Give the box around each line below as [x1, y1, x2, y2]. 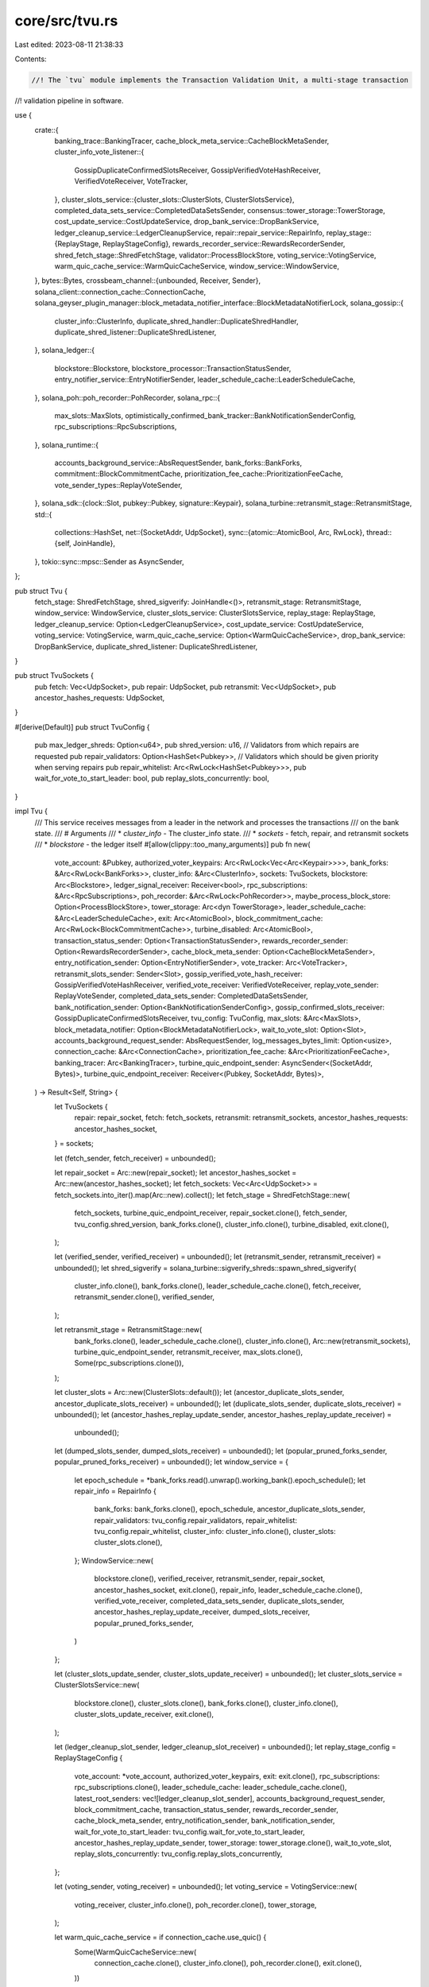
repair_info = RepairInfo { [74, 1486, 157, 1496]
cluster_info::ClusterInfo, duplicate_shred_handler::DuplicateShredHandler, [54, 316, 300, 326]
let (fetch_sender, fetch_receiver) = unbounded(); [54, 1153, 216, 1163]
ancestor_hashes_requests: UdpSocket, [34, 693, 165, 703]
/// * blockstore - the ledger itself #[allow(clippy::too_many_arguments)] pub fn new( [34, 839, 311, 850]
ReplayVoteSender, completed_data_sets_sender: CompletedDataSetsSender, [54, 991, 309, 1001]
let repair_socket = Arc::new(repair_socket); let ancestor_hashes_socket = [54, 1168, 297, 1177]
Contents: [14, 54, 47, 64]
